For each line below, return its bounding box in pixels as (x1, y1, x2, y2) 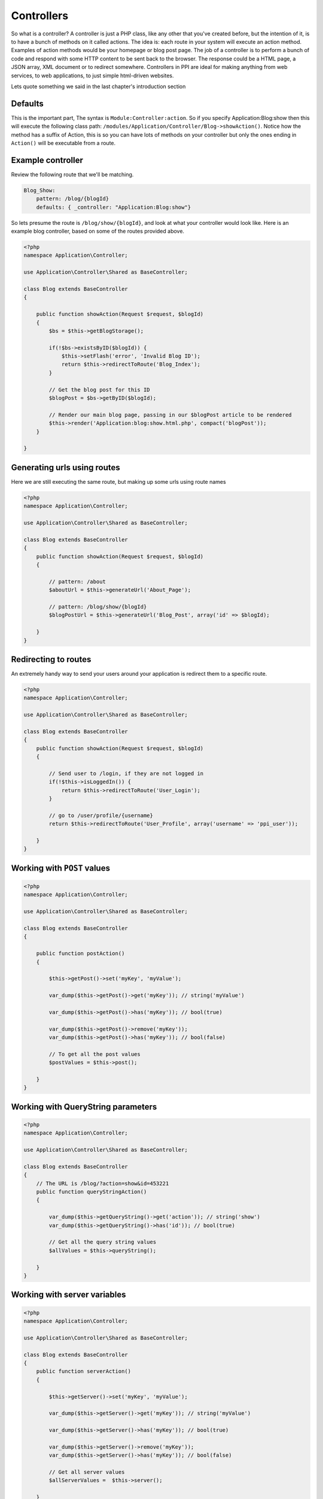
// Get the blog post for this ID (48, 386, 150, 393)
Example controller (11, 155, 84, 165)
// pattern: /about (48, 578, 106, 585)
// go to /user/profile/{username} (48, 812, 154, 818)
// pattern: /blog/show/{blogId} (48, 603, 147, 610)
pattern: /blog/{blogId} (36, 195, 109, 202)
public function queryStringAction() (36, 1188, 147, 1196)
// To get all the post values (48, 1050, 141, 1058)
